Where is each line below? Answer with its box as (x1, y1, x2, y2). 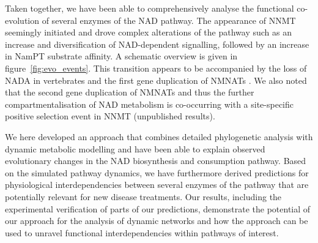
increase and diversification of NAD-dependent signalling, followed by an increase (5, 37, 309, 50)
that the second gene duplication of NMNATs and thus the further (5, 86, 254, 99)
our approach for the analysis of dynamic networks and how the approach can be (5, 214, 308, 227)
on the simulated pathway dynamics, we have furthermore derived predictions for (5, 166, 309, 179)
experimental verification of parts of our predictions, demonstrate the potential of (5, 202, 311, 215)
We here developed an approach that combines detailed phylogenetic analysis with (5, 130, 313, 143)
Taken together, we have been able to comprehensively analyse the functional (5, 2, 294, 14)
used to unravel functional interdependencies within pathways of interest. (5, 226, 279, 239)
